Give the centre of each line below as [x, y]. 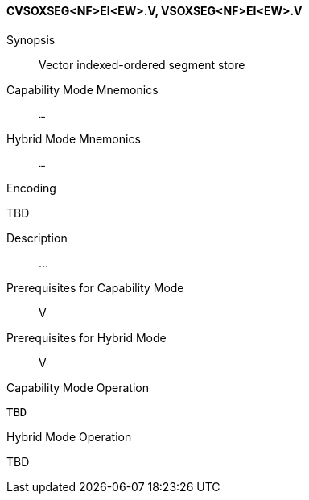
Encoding [31, 188]
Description [37, 238]
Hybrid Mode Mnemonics [74, 138]
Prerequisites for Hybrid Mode [87, 337]
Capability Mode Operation [78, 387]
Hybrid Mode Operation [69, 436]
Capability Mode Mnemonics [82, 89]
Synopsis [31, 39]
